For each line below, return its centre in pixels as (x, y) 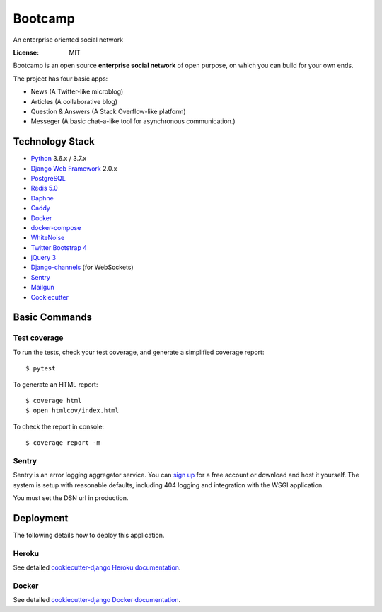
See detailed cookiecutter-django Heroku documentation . (97, 567)
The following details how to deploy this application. (89, 535)
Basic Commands (52, 318)
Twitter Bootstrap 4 (59, 247)
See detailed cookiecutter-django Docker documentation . (97, 600)
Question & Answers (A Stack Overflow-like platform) (109, 111)
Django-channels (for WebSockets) (82, 267)
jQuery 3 (44, 258)
